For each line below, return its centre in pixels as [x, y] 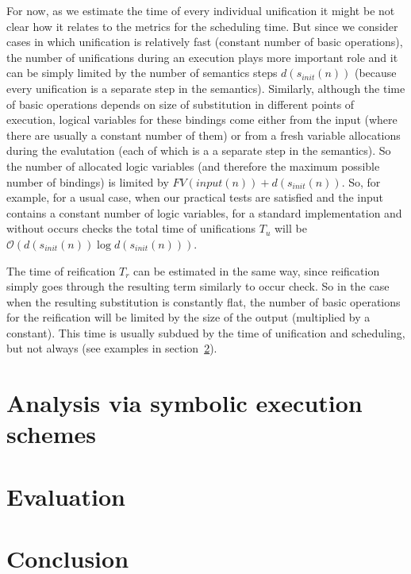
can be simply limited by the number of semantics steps [142, 73]
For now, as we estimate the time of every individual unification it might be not [201, 10]
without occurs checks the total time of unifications [131, 228]
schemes [52, 434]
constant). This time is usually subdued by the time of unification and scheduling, [206, 332]
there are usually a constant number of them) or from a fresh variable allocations [204, 135]
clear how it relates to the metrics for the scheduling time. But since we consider [202, 26]
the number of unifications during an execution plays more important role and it [202, 57]
